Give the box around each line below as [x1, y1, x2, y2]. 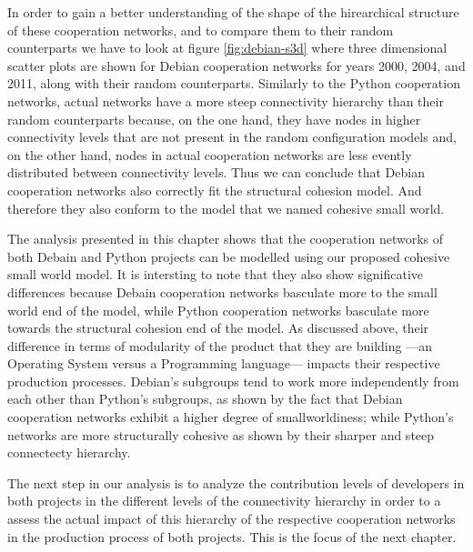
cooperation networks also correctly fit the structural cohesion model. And [7, 180, 422, 199]
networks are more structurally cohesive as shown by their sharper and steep [7, 425, 435, 444]
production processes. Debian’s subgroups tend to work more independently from [7, 371, 459, 390]
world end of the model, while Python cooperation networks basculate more [7, 300, 429, 319]
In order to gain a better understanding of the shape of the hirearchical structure [7, 3, 459, 21]
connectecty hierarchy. [7, 443, 131, 462]
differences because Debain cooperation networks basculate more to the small [7, 282, 438, 301]
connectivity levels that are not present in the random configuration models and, [7, 127, 457, 146]
